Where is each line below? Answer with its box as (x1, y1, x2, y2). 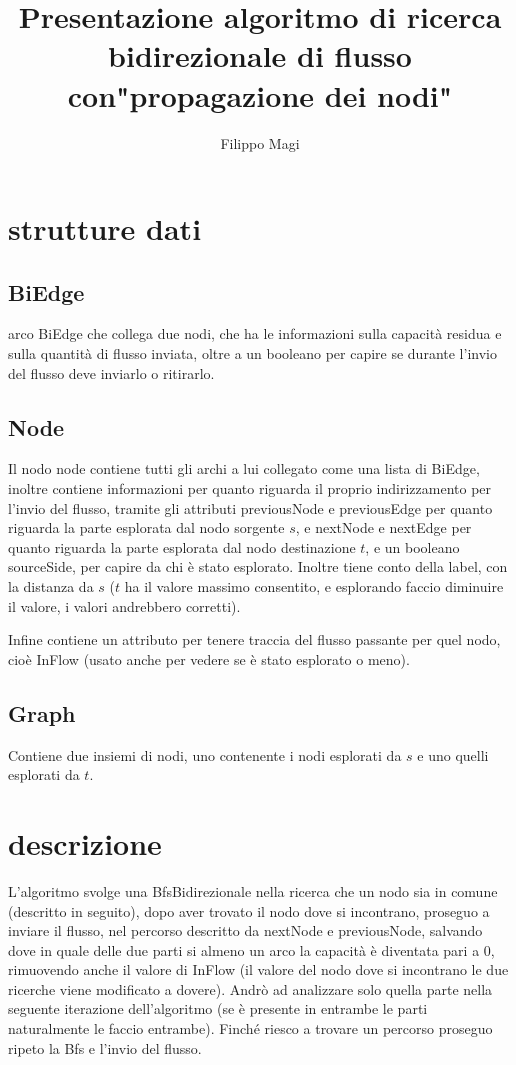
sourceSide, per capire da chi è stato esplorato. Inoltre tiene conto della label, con (8, 556, 508, 577)
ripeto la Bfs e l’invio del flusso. (8, 1037, 202, 1058)
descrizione (8, 822, 162, 863)
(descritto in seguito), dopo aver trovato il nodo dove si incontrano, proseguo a (8, 900, 490, 921)
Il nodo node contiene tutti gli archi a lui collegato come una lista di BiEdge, (8, 458, 480, 479)
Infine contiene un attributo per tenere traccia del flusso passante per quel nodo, (8, 629, 501, 650)
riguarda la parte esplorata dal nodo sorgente (8, 517, 285, 538)
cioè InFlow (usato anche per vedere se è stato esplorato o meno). (8, 648, 410, 669)
